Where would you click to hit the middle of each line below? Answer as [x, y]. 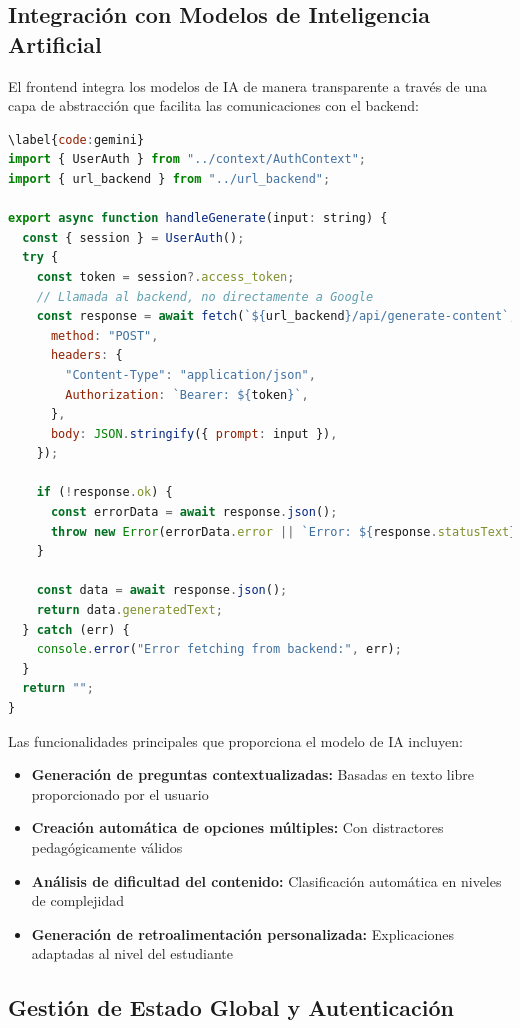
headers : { [86, 355]
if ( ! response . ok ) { [104, 492]
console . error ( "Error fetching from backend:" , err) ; [219, 649]
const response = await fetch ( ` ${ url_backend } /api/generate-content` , [276, 316]
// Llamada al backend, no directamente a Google [205, 296]
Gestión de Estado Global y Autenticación [231, 1007]
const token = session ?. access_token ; [165, 276]
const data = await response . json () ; [162, 590]
